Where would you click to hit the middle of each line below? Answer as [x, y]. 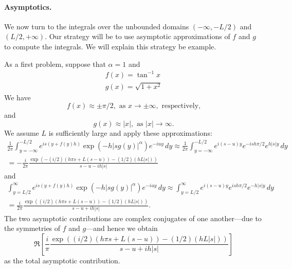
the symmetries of [32, 228]
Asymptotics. [28, 6]
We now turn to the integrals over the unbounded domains [97, 26]
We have [17, 97]
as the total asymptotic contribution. [62, 260]
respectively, [181, 106]
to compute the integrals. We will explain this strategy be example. [110, 46]
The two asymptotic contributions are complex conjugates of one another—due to [133, 218]
